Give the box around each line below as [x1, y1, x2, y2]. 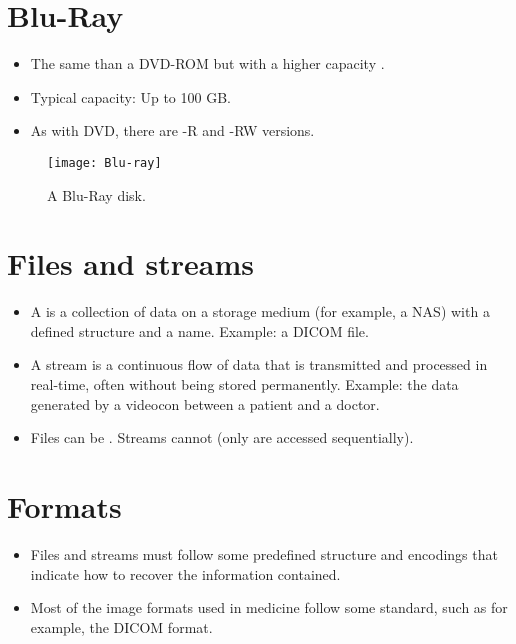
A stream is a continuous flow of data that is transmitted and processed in [30, 354, 488, 375]
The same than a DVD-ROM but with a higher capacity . [30, 53, 385, 74]
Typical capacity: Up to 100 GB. [30, 86, 231, 107]
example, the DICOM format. [30, 616, 213, 637]
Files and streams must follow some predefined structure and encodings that [30, 543, 498, 564]
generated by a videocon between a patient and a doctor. [30, 393, 380, 414]
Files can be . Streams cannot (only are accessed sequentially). [30, 427, 414, 448]
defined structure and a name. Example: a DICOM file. [30, 320, 369, 341]
